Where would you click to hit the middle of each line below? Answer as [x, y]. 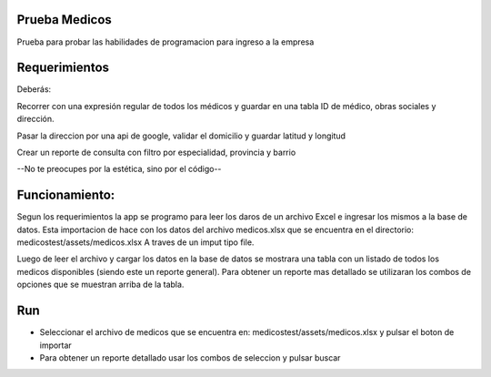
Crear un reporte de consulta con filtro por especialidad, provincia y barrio [156, 152]
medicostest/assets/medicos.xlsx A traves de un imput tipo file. [135, 242]
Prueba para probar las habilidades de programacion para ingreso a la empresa [165, 42]
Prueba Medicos [65, 20]
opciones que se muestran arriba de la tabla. [100, 285]
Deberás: [34, 89]
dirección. [35, 119]
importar [55, 345]
